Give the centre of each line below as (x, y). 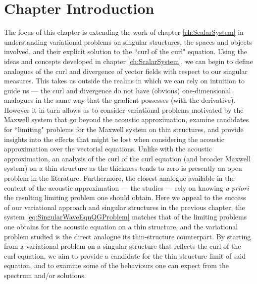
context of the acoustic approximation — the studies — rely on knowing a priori (127, 187)
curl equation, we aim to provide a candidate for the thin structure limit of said (125, 255)
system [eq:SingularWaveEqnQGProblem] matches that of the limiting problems (126, 217)
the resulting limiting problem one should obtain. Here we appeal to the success (125, 197)
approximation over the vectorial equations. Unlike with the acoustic (108, 149)
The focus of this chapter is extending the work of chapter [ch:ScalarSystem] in (124, 32)
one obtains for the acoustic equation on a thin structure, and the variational (121, 226)
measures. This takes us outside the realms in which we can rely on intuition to (124, 81)
